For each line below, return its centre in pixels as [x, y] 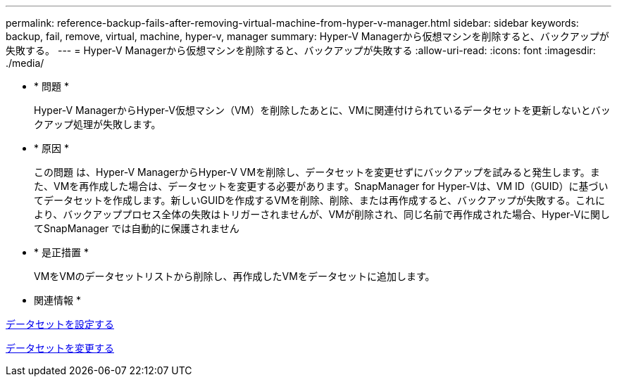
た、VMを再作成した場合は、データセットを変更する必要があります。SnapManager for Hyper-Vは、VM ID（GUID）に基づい [321, 186]
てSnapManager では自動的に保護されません [137, 228]
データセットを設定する [60, 324]
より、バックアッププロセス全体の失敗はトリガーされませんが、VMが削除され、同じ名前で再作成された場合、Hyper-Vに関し [322, 214]
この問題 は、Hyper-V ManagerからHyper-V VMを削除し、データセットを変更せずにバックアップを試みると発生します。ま [317, 172]
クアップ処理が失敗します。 [98, 124]
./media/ [25, 63]
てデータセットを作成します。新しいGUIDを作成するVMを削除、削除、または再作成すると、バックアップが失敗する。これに [320, 200]
